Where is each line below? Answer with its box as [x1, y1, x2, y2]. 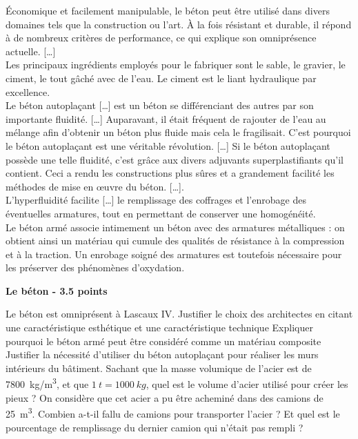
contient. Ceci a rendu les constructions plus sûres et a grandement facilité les [6, 166, 335, 180]
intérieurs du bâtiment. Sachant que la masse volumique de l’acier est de [6, 360, 312, 375]
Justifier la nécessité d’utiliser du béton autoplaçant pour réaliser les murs [6, 347, 319, 362]
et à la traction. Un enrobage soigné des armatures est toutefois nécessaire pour [6, 246, 342, 261]
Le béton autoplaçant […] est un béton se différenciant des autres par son [6, 98, 314, 113]
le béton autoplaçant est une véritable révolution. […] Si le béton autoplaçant [6, 138, 330, 153]
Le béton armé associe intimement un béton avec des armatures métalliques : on [6, 219, 345, 234]
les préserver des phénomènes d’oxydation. [6, 260, 185, 275]
